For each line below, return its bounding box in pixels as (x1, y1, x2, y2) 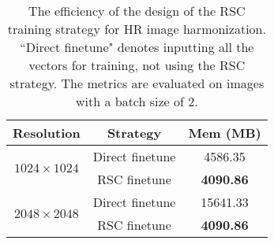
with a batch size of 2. (75, 92, 198, 110)
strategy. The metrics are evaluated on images (9, 74, 265, 92)
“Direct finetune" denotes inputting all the (20, 38, 254, 56)
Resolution (13, 124, 81, 142)
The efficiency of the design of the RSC (28, 2, 246, 20)
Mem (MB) (188, 124, 261, 142)
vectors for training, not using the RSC (28, 56, 246, 74)
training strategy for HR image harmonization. (7, 20, 266, 38)
